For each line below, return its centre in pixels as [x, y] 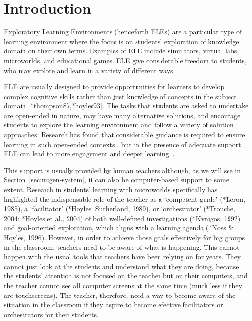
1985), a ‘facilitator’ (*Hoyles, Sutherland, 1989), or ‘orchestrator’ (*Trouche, [120, 209]
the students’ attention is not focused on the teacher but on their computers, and [126, 276]
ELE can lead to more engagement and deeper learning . [89, 154]
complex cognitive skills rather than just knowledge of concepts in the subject [120, 96]
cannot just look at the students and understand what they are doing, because [122, 266]
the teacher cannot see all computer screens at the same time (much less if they [123, 285]
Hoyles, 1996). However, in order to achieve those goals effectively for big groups [124, 237]
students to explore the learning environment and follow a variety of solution [119, 125]
